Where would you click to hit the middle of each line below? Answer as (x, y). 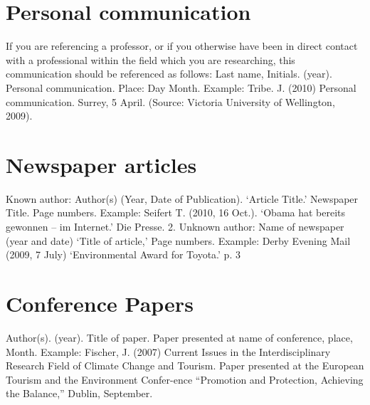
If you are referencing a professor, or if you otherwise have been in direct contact (182, 46)
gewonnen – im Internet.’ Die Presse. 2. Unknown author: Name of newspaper (175, 226)
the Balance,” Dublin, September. (79, 393)
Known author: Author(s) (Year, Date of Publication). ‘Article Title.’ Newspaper (182, 198)
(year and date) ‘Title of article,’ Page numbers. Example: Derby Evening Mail (178, 240)
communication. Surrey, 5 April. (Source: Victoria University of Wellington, (170, 101)
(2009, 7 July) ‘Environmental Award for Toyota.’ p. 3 (123, 254)
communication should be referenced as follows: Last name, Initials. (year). (169, 74)
